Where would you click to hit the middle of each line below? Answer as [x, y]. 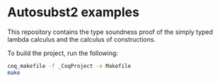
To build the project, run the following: [63, 53]
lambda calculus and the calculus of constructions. [82, 39]
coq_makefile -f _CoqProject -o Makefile [69, 66]
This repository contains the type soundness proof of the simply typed [110, 32]
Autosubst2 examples [74, 12]
